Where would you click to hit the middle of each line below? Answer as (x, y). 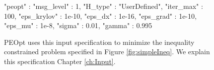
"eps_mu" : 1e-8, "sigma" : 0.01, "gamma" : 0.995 (78, 25)
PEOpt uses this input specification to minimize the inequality (99, 42)
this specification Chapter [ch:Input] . (60, 61)
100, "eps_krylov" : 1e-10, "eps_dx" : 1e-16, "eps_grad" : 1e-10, (100, 16)
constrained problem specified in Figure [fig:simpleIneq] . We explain (107, 52)
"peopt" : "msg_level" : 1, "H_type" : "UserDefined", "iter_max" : (104, 6)
